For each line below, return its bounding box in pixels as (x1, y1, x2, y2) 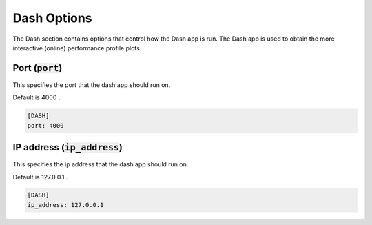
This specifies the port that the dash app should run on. (12, 80, 171, 89)
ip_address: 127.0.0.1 (27, 201, 104, 208)
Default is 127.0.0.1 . (12, 173, 68, 181)
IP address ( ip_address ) (12, 141, 123, 153)
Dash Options (12, 10, 92, 26)
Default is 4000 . (12, 93, 61, 101)
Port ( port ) (12, 62, 63, 74)
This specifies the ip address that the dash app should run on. (12, 160, 189, 168)
